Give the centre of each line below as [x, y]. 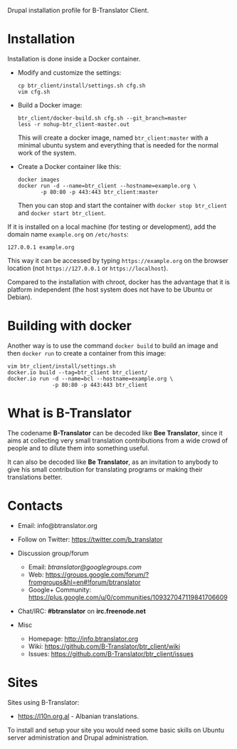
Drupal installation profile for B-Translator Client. [78, 10]
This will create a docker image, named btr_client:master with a [113, 138]
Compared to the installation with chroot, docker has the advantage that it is [118, 281]
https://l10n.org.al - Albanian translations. [78, 716]
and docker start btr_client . [62, 212]
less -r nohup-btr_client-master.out [74, 124]
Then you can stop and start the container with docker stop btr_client [122, 205]
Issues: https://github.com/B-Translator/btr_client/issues [111, 654]
